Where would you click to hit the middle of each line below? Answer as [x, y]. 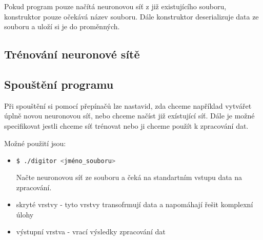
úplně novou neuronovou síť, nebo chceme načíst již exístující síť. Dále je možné [129, 116]
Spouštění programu [59, 84]
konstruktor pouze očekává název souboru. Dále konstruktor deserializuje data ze [131, 16]
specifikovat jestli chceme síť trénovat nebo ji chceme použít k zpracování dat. [126, 125]
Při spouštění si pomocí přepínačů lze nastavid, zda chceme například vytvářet [128, 105]
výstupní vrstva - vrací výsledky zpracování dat [91, 232]
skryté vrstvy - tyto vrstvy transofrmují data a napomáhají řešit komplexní [135, 204]
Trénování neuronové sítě [72, 54]
